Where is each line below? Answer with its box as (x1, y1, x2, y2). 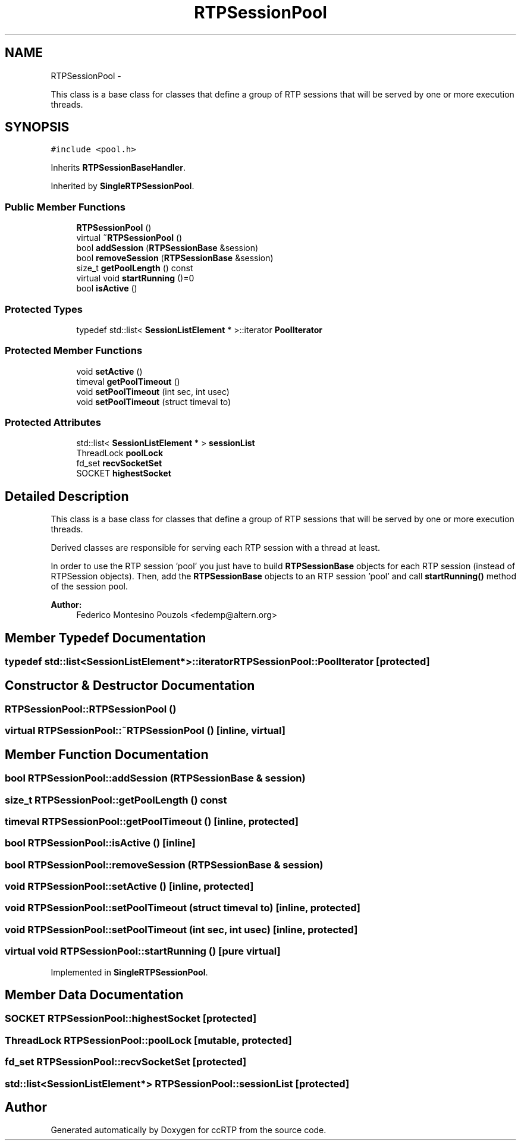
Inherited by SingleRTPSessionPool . (51, 181, 194, 192)
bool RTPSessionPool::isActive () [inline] (5, 837, 196, 849)
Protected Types (5, 303, 83, 315)
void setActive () (76, 366, 143, 377)
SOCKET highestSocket (76, 468, 171, 479)
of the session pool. (51, 581, 128, 592)
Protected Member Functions (5, 344, 143, 357)
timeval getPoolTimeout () (76, 376, 180, 387)
